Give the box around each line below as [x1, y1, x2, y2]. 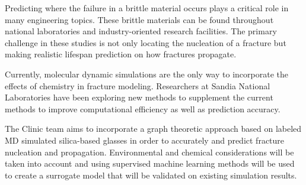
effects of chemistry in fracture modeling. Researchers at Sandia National [5, 79, 270, 92]
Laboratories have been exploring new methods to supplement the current [5, 91, 273, 103]
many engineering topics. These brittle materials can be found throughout [5, 13, 274, 25]
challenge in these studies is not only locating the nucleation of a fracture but [5, 36, 286, 48]
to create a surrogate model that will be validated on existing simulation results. [5, 168, 297, 181]
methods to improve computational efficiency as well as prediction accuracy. [5, 102, 280, 115]
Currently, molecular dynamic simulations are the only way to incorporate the [5, 67, 288, 80]
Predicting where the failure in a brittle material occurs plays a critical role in [5, 2, 289, 14]
